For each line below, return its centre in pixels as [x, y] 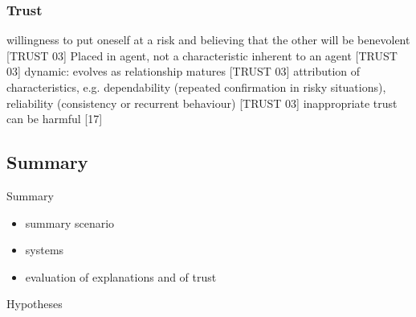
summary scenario [70, 222]
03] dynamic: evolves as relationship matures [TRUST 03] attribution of [184, 71]
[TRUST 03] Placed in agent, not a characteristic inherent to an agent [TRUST [202, 55]
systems [45, 250]
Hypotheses [35, 304]
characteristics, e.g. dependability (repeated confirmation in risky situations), [196, 87]
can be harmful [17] [55, 119]
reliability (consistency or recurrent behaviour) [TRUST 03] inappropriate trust [202, 103]
